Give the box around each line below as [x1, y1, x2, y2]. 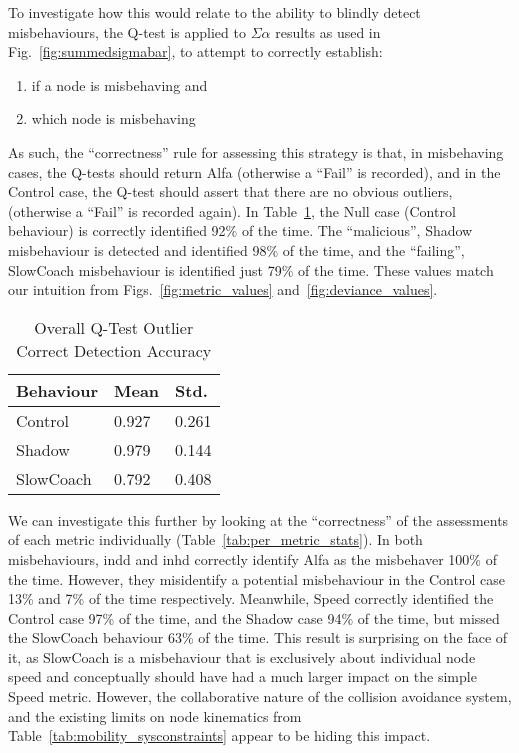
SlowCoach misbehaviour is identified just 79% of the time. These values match [8, 259, 494, 280]
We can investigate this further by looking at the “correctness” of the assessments [8, 509, 509, 530]
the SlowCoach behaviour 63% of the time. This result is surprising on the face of [8, 627, 508, 648]
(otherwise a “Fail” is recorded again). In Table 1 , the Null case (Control [8, 200, 456, 221]
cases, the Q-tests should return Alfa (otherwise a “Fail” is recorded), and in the [8, 161, 501, 182]
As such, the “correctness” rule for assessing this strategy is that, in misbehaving [8, 141, 504, 162]
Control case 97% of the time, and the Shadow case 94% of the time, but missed [8, 607, 500, 628]
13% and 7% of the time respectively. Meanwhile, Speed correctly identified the [8, 588, 494, 609]
